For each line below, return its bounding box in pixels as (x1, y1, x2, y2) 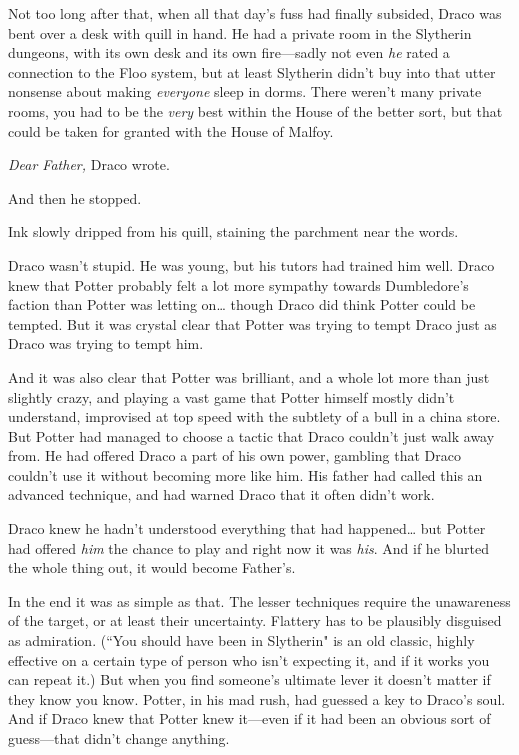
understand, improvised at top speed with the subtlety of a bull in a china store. (8, 406, 501, 427)
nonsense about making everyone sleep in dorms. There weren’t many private (8, 81, 482, 102)
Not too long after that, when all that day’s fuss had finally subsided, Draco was (8, 3, 502, 23)
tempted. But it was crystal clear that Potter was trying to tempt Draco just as (8, 313, 497, 334)
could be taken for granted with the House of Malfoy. (8, 120, 334, 141)
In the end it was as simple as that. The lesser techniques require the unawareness (8, 590, 511, 611)
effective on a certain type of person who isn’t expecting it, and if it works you (8, 649, 490, 670)
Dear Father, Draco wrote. (8, 154, 170, 175)
